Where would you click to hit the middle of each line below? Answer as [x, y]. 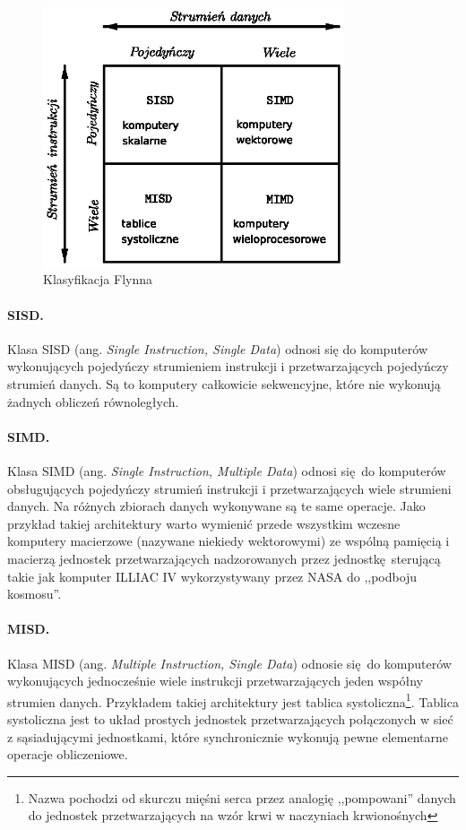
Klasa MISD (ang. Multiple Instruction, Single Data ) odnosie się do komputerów [229, 663]
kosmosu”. [35, 594]
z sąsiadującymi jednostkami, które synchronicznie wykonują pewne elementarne [228, 736]
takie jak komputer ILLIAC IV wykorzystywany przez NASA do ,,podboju [212, 576]
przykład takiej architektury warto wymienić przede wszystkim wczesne [204, 523]
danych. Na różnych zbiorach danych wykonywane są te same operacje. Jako [216, 506]
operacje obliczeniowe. [68, 754]
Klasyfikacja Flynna [98, 279]
